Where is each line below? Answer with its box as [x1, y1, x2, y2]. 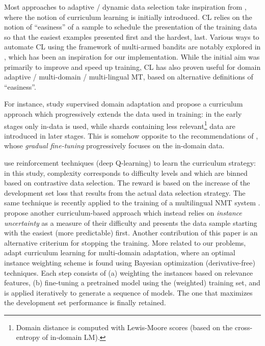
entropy [16, 332, 40, 342]
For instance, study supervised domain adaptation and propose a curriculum [4, 98, 243, 109]
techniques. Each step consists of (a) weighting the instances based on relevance [4, 267, 253, 278]
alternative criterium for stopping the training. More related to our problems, [4, 237, 246, 248]
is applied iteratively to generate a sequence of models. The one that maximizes [4, 287, 253, 298]
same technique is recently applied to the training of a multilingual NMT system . [4, 197, 260, 208]
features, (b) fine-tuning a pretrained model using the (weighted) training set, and [4, 277, 260, 288]
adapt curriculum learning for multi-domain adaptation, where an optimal [4, 247, 235, 258]
